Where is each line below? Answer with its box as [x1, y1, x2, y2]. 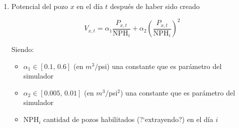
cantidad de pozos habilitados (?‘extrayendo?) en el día [43, 114, 213, 124]
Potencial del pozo [11, 1, 68, 11]
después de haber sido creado [110, 1, 200, 11]
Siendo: [11, 44, 34, 54]
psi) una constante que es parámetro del [98, 60, 222, 71]
